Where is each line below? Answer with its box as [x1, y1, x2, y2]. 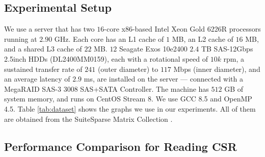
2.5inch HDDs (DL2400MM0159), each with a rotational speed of [4, 53, 208, 64]
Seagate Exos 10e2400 [119, 43, 188, 54]
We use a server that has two [4, 23, 95, 34]
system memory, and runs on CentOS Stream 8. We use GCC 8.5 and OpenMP [4, 93, 252, 104]
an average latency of [4, 73, 70, 84]
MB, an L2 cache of [172, 33, 233, 44]
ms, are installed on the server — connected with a [84, 73, 243, 84]
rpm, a [223, 53, 245, 64]
